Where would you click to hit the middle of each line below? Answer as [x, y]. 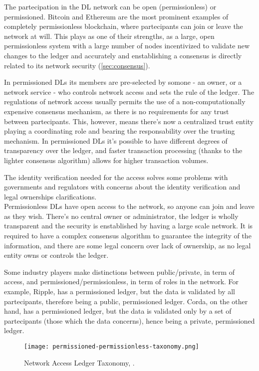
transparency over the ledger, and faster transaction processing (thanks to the [123, 150]
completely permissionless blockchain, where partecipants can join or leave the [124, 26]
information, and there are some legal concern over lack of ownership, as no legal [128, 245]
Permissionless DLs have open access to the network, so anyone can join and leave [129, 206]
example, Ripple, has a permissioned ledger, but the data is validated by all [120, 291]
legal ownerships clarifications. [50, 196]
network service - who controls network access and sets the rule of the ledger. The [129, 92]
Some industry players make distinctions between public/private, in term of [120, 272]
